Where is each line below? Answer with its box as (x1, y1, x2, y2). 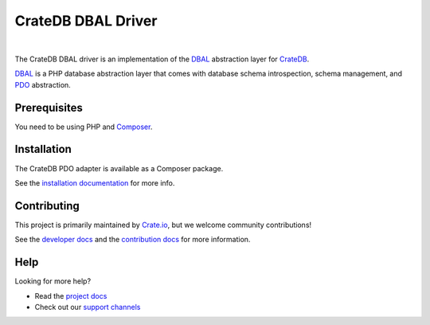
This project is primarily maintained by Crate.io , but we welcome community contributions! (14, 220, 312, 229)
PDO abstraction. (14, 80, 71, 89)
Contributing (14, 199, 80, 213)
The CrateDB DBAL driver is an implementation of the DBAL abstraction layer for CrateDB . (14, 54, 310, 64)
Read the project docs (34, 291, 107, 300)
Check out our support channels (34, 302, 141, 311)
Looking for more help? (14, 276, 92, 286)
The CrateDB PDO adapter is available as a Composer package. (14, 163, 224, 173)
